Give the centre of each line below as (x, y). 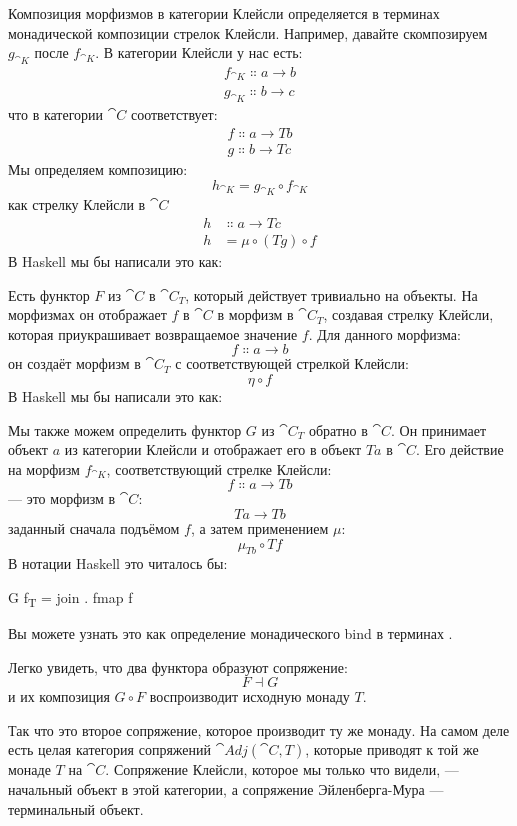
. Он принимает (439, 429)
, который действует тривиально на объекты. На (331, 294)
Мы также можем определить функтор (125, 429)
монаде (29, 769)
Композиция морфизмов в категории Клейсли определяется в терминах (224, 13)
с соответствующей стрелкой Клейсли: (292, 363)
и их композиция (59, 696)
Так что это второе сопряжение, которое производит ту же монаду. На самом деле (259, 729)
